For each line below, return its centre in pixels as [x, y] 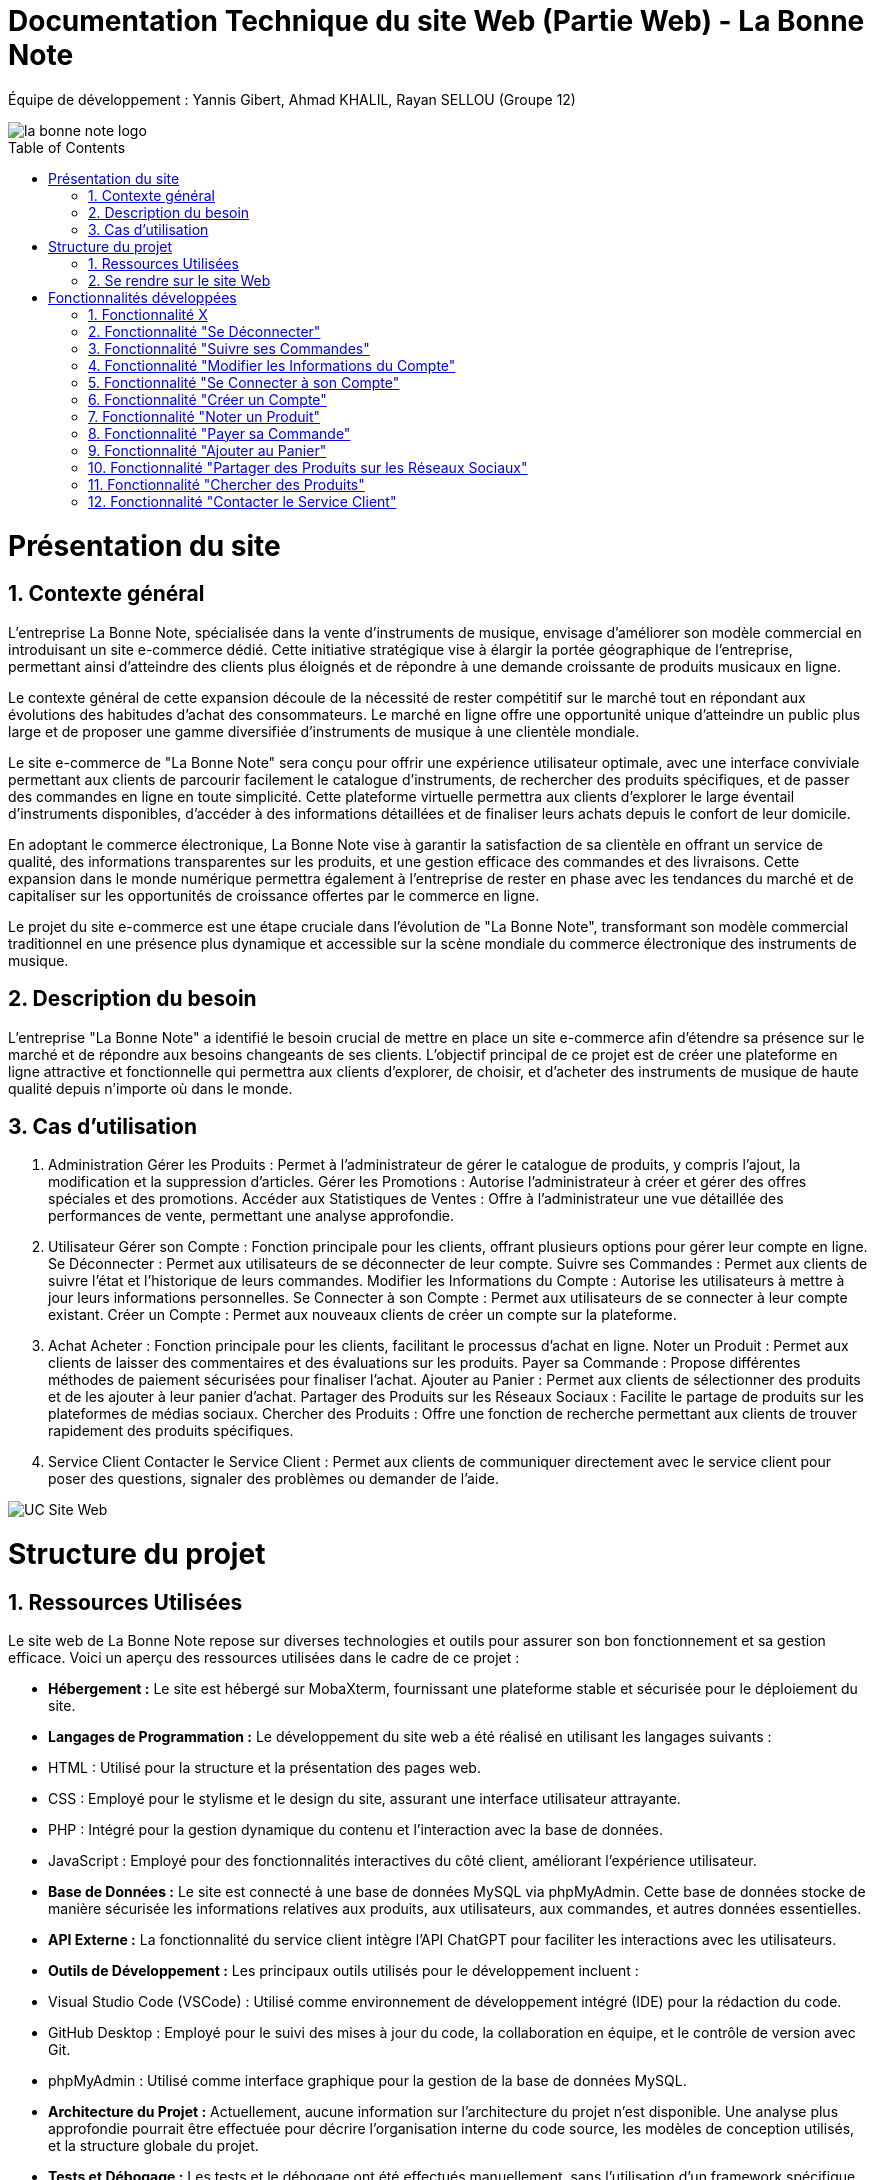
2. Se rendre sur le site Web [179, 280]
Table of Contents [67, 147]
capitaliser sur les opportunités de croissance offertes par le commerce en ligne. [274, 895]
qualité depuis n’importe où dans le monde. [150, 1088]
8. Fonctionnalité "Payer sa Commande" [219, 433]
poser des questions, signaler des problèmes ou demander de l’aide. [274, 1479]
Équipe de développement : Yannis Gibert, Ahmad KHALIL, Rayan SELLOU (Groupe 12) [292, 99]
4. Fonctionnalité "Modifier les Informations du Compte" [272, 365]
